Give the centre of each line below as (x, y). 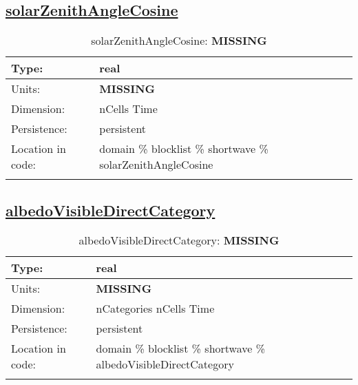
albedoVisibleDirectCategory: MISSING (179, 240)
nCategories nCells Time (155, 309)
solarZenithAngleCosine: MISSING (179, 41)
